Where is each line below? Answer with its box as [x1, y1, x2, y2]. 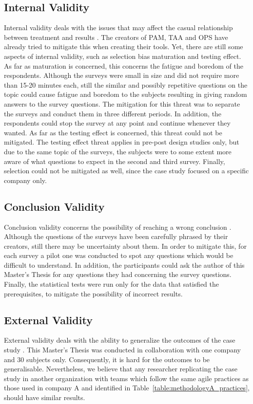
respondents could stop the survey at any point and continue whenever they [4, 118, 231, 128]
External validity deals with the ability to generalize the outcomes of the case [4, 335, 235, 345]
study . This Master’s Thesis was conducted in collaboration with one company [4, 345, 241, 355]
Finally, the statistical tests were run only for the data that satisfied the [4, 279, 219, 289]
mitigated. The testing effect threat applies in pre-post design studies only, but [4, 137, 239, 147]
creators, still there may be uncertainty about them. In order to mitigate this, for [4, 240, 247, 251]
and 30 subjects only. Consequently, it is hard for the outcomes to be [4, 354, 210, 364]
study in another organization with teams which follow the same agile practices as [4, 373, 249, 383]
